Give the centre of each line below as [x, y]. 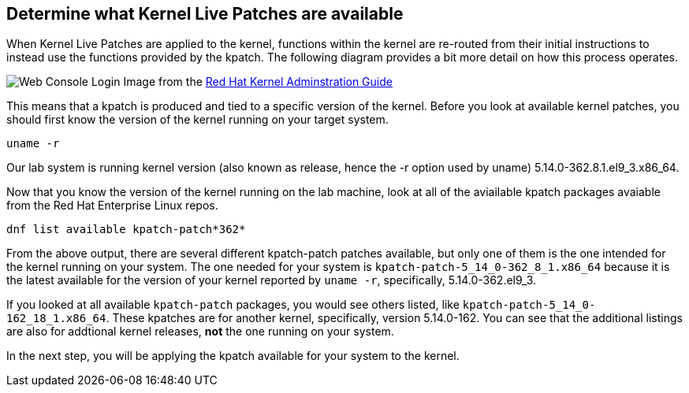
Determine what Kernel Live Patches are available [205, 14]
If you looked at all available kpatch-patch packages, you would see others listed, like [233, 305]
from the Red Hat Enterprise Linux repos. [112, 206]
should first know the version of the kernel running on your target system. [197, 120]
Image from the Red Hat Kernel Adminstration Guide [258, 82]
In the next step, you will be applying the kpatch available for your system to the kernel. [233, 356]
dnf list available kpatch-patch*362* [126, 230]
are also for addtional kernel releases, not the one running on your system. [200, 332]
